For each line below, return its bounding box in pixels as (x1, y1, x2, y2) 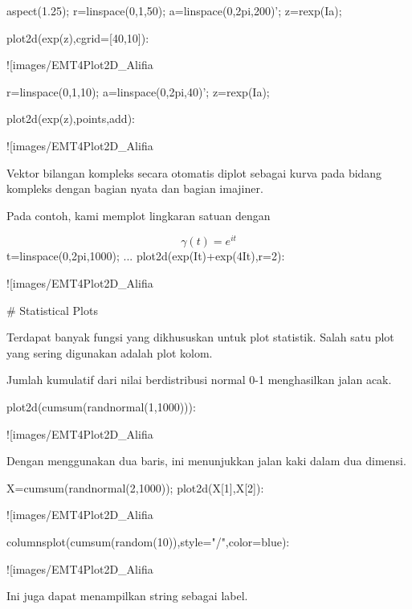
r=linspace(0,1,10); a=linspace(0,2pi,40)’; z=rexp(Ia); (6, 83, 270, 100)
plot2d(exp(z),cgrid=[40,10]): (6, 29, 149, 46)
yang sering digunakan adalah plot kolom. (6, 344, 213, 361)
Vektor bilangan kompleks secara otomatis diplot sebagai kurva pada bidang (6, 164, 382, 181)
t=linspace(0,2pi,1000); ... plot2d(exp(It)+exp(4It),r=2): (6, 247, 285, 264)
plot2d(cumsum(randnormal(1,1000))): (6, 398, 196, 415)
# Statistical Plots (6, 301, 98, 318)
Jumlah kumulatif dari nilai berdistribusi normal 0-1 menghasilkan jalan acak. (6, 371, 392, 388)
